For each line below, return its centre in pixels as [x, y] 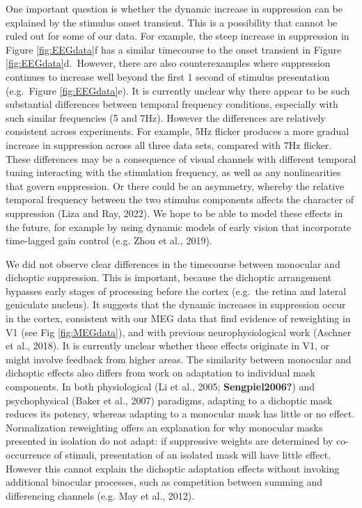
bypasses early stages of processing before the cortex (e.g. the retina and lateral [176, 291]
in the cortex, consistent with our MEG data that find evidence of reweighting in [178, 318]
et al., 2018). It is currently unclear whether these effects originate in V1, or [168, 346]
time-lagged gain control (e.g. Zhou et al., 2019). [109, 240]
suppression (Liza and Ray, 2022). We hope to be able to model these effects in [174, 213]
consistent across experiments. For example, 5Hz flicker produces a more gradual [178, 131]
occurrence [29, 454]
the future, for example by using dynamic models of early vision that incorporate [179, 227]
